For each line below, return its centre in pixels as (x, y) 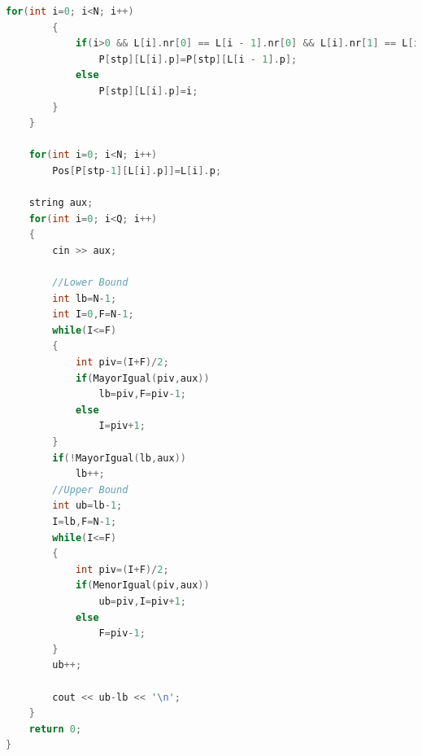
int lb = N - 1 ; (85, 298)
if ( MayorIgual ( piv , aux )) (142, 378)
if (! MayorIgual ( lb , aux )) (120, 458)
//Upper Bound (90, 489)
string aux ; (61, 203)
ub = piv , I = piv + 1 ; (143, 601)
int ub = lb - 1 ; (87, 506)
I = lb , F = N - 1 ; (85, 522)
